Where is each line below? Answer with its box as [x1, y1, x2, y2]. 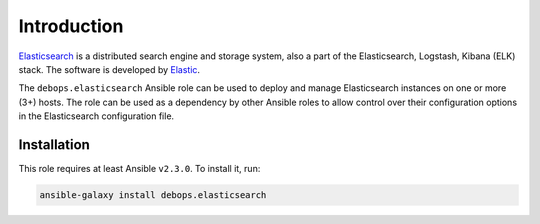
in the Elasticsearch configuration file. [18, 110, 175, 122]
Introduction [18, 15, 124, 37]
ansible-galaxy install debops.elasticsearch [39, 190, 267, 200]
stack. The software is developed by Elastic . [18, 63, 200, 75]
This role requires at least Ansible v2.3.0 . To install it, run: [18, 163, 261, 175]
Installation [18, 136, 90, 153]
